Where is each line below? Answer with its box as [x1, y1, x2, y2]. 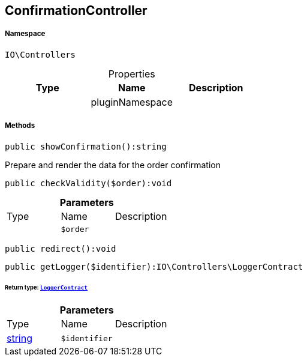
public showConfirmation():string [5, 141, 167, 151]
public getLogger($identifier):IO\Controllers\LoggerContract [5, 261, 303, 272]
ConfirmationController [5, 3, 148, 18]
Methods [5, 121, 35, 130]
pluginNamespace [91, 96, 173, 108]
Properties [108, 67, 155, 80]
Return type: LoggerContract [5, 284, 88, 291]
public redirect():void [5, 243, 116, 253]
